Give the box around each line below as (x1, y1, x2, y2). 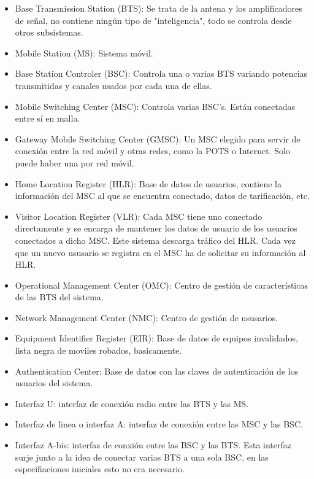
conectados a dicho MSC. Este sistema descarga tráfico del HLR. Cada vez (15, 233, 296, 246)
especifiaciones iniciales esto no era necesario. (15, 462, 185, 475)
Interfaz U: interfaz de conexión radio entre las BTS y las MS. (15, 397, 249, 410)
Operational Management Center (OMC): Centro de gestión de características (15, 278, 308, 291)
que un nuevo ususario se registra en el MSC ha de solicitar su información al (15, 246, 306, 259)
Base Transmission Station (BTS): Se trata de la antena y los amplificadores (15, 2, 302, 14)
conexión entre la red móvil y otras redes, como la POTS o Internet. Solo (15, 144, 290, 157)
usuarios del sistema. (15, 376, 93, 389)
